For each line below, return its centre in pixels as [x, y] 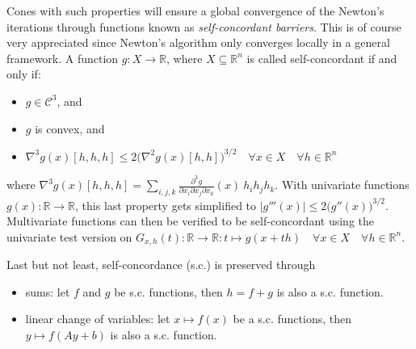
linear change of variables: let [98, 319]
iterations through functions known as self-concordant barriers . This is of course [204, 26]
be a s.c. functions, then [292, 319]
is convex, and [70, 128]
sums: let [48, 291]
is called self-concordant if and [322, 58]
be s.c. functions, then [168, 291]
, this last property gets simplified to [166, 205]
